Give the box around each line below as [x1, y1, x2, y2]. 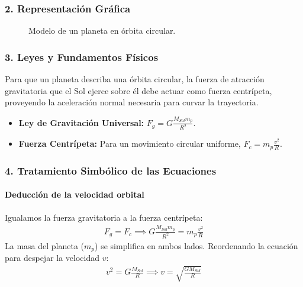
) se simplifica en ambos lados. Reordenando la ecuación [95, 239, 298, 251]
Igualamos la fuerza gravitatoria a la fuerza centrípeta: [5, 211, 203, 223]
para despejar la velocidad [5, 251, 100, 264]
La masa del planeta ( [5, 239, 85, 251]
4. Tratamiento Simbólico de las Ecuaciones [5, 163, 217, 178]
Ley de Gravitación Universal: [18, 116, 144, 128]
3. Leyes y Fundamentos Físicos [5, 49, 159, 64]
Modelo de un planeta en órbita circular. [28, 24, 176, 37]
